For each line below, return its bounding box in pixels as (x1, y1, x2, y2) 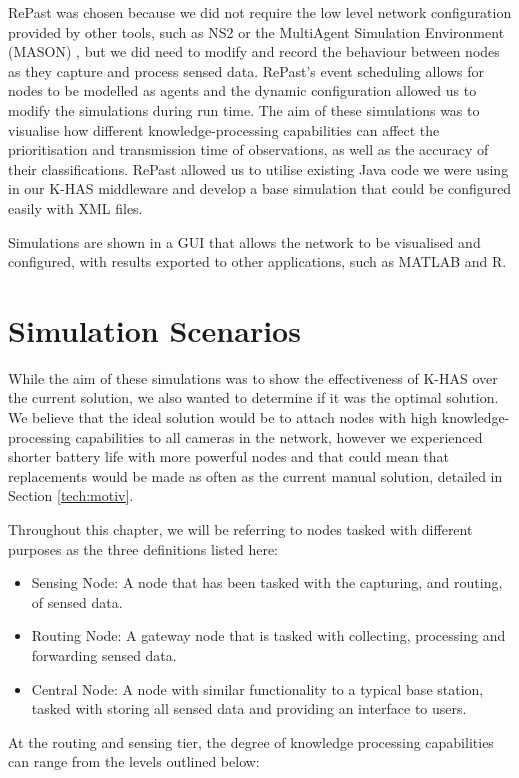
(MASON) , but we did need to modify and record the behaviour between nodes (8, 41, 500, 62)
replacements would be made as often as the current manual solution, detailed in (8, 465, 503, 486)
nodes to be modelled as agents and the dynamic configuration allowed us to (8, 80, 477, 101)
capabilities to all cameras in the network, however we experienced (75, 426, 483, 447)
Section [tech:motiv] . (8, 485, 134, 506)
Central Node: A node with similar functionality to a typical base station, (31, 678, 484, 699)
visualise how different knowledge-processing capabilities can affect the (8, 119, 440, 140)
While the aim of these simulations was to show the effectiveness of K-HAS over (8, 367, 498, 388)
